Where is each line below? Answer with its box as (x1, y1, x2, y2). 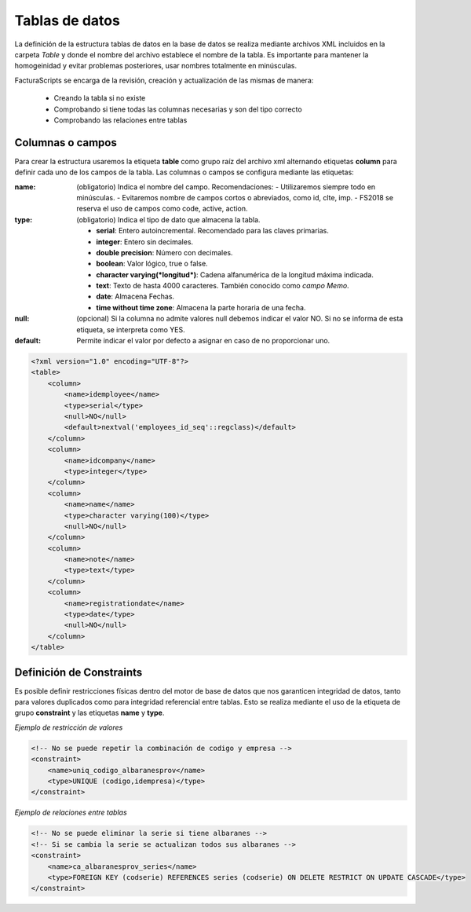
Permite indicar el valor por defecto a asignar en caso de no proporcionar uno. (76, 336, 330, 346)
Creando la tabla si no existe (53, 93, 146, 103)
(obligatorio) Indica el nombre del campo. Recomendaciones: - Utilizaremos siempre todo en (76, 181, 376, 192)
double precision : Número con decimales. (96, 247, 233, 257)
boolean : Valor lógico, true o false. (96, 259, 208, 269)
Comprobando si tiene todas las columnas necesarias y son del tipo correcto (53, 104, 302, 114)
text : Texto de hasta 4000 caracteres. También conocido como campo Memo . (96, 281, 349, 291)
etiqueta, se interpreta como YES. (76, 324, 186, 334)
